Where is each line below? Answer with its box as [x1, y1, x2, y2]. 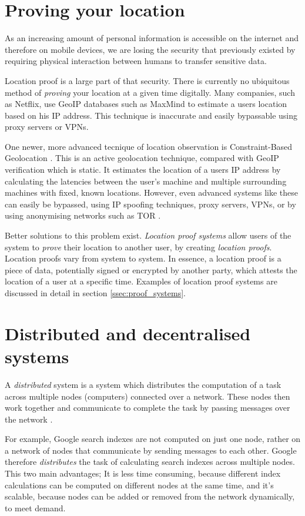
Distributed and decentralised [5, 321, 251, 345]
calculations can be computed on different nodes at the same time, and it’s [5, 478, 274, 491]
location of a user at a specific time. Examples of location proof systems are [5, 275, 277, 287]
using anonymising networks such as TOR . [5, 209, 161, 222]
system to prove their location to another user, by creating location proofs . [5, 240, 272, 253]
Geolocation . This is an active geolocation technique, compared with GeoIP [5, 152, 279, 164]
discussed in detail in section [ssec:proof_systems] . [5, 287, 186, 299]
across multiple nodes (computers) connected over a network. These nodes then [5, 390, 290, 402]
